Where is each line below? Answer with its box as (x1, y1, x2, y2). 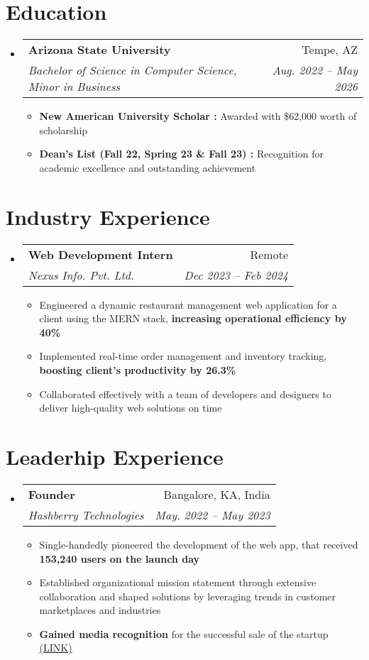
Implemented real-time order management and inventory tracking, (39, 348, 327, 363)
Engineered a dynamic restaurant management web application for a (39, 297, 337, 312)
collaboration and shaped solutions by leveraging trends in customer (39, 588, 336, 603)
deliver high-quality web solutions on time (39, 400, 222, 415)
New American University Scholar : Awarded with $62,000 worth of (39, 109, 357, 123)
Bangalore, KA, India (163, 485, 270, 502)
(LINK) (39, 640, 72, 655)
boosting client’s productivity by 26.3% (39, 363, 236, 377)
